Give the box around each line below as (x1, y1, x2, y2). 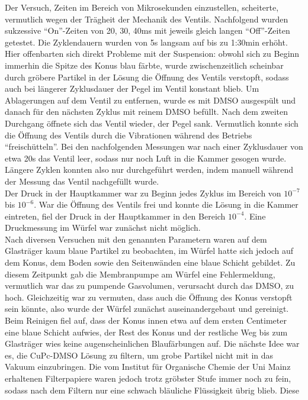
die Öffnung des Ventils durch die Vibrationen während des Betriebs (5, 128, 252, 141)
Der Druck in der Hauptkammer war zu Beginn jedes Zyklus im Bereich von (5, 186, 281, 199)
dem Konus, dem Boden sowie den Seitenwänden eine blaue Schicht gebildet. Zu (5, 256, 296, 269)
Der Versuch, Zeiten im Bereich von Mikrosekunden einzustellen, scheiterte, (5, 1, 279, 13)
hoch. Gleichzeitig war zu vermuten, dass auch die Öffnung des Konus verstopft (5, 291, 293, 303)
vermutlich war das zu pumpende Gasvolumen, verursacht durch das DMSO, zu (5, 279, 294, 292)
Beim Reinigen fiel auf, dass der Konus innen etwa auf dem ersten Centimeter (5, 314, 287, 327)
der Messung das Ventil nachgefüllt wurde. (5, 175, 159, 187)
